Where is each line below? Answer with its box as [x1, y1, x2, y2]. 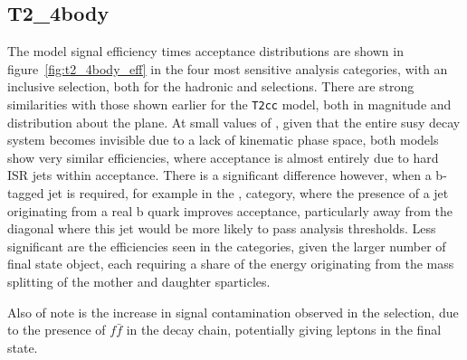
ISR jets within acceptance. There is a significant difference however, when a [7, 166, 432, 185]
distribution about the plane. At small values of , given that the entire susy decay [7, 112, 461, 131]
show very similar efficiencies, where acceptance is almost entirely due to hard [7, 147, 439, 166]
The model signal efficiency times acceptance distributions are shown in [7, 42, 404, 61]
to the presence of [7, 320, 106, 339]
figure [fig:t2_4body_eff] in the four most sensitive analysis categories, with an [7, 59, 448, 78]
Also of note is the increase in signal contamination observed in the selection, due [7, 302, 459, 321]
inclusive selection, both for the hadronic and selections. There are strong [7, 77, 415, 96]
